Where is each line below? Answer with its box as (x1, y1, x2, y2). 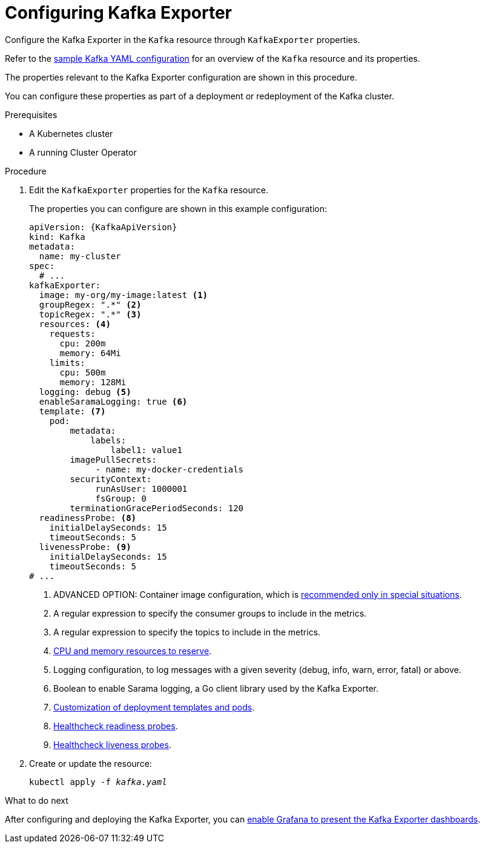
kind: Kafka (29, 231, 85, 242)
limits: (49, 357, 85, 368)
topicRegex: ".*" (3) (39, 309, 142, 319)
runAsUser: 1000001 (95, 483, 188, 494)
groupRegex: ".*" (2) (39, 299, 142, 310)
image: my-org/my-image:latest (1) (39, 290, 208, 300)
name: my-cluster (39, 251, 121, 261)
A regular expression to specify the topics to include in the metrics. (53, 626, 321, 637)
